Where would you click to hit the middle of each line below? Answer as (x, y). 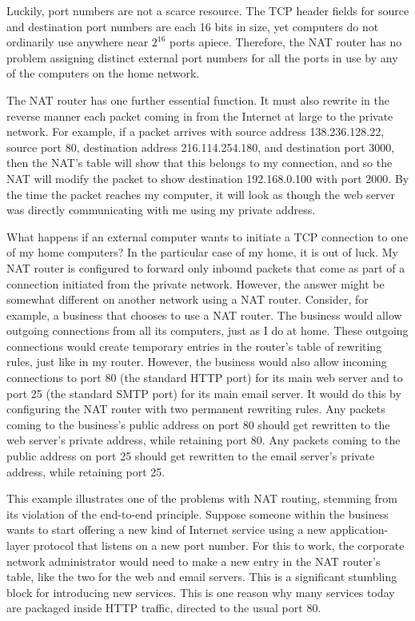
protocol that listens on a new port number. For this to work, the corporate (219, 545)
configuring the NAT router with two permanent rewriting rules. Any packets (196, 409)
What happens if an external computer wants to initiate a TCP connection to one (207, 236)
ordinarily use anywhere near (78, 42)
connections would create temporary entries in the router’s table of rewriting (194, 346)
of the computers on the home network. (103, 73)
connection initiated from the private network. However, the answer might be (196, 283)
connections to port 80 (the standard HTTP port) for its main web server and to (205, 378)
